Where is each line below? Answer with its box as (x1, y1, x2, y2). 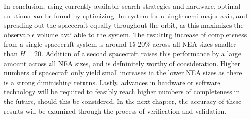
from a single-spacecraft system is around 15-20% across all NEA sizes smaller (4, 39, 236, 49)
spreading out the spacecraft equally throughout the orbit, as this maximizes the (4, 20, 244, 30)
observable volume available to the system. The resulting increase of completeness (4, 29, 247, 39)
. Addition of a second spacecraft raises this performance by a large (41, 48, 241, 58)
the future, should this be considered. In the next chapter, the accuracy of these (4, 96, 242, 106)
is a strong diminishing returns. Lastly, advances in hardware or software (4, 77, 220, 87)
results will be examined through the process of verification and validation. (4, 105, 227, 116)
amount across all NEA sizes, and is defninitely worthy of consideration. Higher (4, 58, 240, 68)
